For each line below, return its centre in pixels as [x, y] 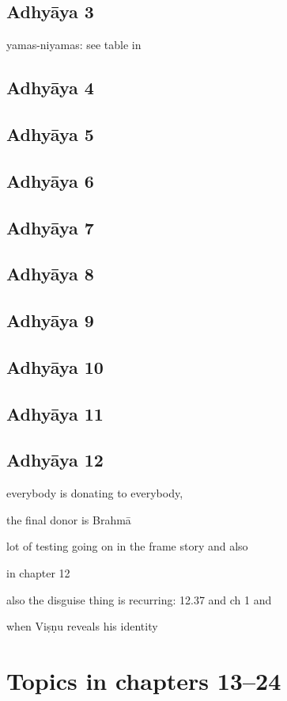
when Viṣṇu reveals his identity [82, 626]
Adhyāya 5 [50, 133]
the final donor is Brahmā [69, 519]
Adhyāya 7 [50, 227]
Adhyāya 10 [55, 366]
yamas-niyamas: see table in [74, 45]
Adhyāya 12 [55, 460]
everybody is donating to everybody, [95, 493]
